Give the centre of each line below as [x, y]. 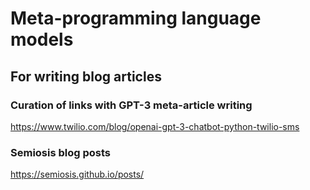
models [42, 39]
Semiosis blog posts [61, 152]
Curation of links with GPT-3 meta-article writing [131, 105]
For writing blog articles [86, 76]
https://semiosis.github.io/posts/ [77, 174]
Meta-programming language [136, 18]
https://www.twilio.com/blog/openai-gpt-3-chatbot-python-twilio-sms [155, 126]
